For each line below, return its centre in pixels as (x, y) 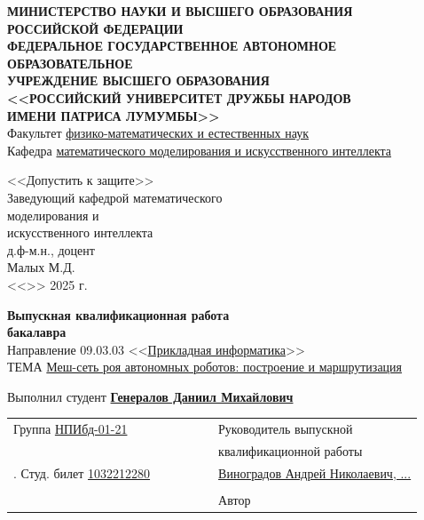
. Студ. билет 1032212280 (82, 472)
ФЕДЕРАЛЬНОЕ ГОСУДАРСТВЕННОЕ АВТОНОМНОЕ (172, 46)
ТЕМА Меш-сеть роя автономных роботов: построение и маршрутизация (205, 367)
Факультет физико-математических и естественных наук (158, 133)
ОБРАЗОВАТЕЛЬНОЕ (70, 63)
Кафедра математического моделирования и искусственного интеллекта (200, 150)
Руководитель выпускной (286, 429)
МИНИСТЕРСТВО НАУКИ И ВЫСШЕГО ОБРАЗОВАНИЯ (180, 11)
